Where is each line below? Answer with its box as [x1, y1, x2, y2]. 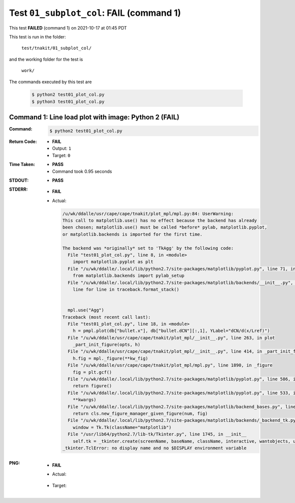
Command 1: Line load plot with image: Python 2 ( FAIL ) [9, 113, 179, 122]
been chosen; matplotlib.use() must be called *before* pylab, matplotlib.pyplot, [62, 225, 267, 230]
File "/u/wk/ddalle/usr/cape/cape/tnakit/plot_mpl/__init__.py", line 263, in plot [67, 335, 275, 340]
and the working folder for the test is [9, 56, 83, 62]
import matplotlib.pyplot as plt [73, 259, 153, 265]
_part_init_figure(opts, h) [73, 342, 141, 347]
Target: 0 [52, 152, 71, 158]
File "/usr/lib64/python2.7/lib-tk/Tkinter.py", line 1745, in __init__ [67, 432, 247, 437]
